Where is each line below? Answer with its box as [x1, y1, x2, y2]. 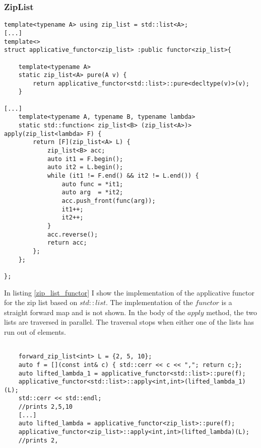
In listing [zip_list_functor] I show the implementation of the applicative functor [4, 287, 254, 297]
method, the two [206, 307, 257, 317]
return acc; [47, 239, 87, 247]
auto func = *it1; [61, 180, 123, 188]
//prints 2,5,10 [18, 403, 73, 411]
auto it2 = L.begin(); [47, 164, 123, 171]
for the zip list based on [4, 297, 78, 308]
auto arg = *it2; [61, 189, 123, 196]
